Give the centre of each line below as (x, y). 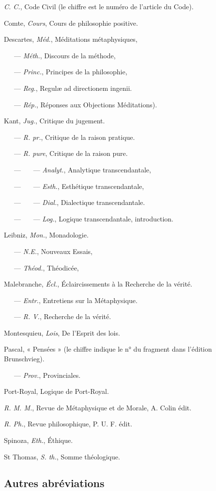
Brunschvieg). (24, 359)
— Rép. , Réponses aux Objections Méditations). (85, 104)
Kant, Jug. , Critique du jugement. (54, 121)
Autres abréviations (54, 483)
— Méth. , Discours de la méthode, (65, 55)
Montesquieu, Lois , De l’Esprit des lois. (62, 332)
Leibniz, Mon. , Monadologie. (46, 235)
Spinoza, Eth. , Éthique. (39, 440)
